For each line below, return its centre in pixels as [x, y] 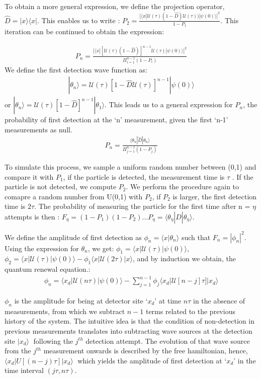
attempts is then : [32, 217]
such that [196, 237]
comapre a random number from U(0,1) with [74, 196]
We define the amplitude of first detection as [73, 237]
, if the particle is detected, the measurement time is [144, 176]
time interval [24, 370]
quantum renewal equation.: [48, 269]
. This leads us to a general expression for [169, 104]
